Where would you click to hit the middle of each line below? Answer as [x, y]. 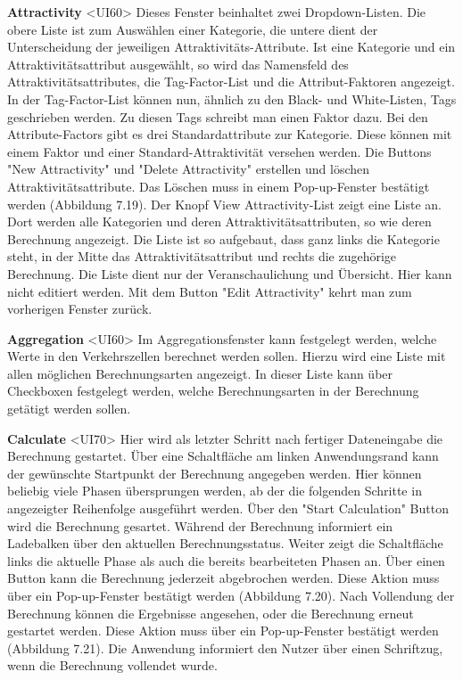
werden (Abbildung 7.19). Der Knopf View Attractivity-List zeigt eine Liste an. [224, 204]
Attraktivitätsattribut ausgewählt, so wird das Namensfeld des [178, 64]
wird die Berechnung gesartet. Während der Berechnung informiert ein [200, 525]
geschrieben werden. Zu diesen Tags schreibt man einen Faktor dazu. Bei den [218, 116]
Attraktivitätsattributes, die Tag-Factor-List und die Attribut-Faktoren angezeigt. [231, 82]
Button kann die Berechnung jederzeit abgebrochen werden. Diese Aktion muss [223, 578]
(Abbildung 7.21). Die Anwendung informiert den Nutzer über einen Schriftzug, [225, 647]
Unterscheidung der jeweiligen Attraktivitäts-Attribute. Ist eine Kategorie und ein [231, 47]
